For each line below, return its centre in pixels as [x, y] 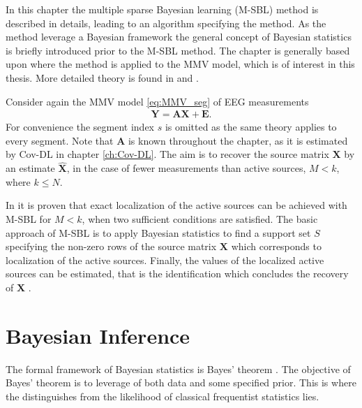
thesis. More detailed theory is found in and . [102, 77]
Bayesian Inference [98, 335]
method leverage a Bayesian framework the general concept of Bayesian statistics [179, 37]
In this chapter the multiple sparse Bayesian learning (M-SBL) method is [162, 9]
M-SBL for [29, 218]
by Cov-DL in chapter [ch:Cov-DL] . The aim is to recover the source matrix [167, 154]
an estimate [30, 168]
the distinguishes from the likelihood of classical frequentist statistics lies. [163, 396]
